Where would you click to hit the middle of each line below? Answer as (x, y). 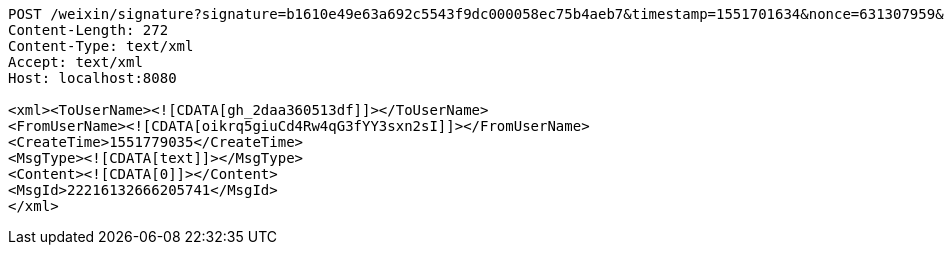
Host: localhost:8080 (92, 78)
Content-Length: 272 (88, 30)
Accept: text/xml (75, 62)
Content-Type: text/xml (101, 46)
